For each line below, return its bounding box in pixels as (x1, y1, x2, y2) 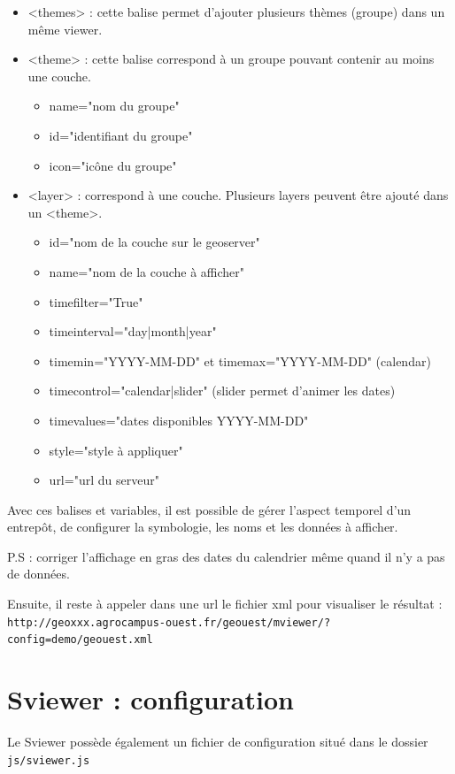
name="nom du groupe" (49, 96, 180, 115)
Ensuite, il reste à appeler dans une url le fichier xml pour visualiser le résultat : (7, 594, 443, 613)
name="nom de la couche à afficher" (49, 262, 245, 280)
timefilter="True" (49, 292, 143, 310)
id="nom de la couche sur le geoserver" (49, 233, 260, 251)
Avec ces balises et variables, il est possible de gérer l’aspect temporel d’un (7, 500, 412, 518)
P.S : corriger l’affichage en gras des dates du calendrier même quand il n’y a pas (7, 547, 445, 565)
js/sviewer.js (7, 754, 90, 767)
